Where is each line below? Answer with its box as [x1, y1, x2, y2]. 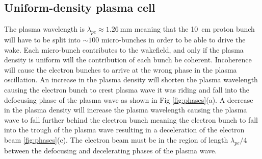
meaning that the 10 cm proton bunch [134, 24, 255, 34]
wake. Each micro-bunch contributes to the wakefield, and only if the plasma [4, 44, 244, 55]
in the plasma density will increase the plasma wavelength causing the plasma [4, 104, 247, 115]
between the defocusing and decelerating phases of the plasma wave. [4, 145, 217, 155]
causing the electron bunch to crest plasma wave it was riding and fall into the [4, 84, 250, 95]
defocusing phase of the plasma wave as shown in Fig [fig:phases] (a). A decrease [4, 94, 253, 105]
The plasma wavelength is [4, 24, 85, 34]
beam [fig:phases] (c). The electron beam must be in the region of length [4, 134, 228, 145]
